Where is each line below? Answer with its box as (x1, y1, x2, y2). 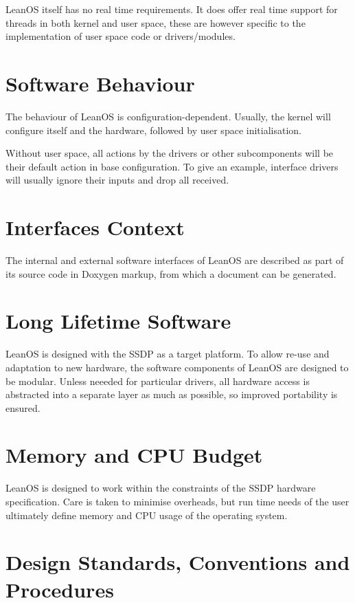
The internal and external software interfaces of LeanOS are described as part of (5, 253, 344, 267)
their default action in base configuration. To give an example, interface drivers (5, 159, 339, 173)
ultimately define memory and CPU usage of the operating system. (5, 507, 288, 522)
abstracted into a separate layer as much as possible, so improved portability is (5, 387, 338, 402)
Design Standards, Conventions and (5, 548, 350, 576)
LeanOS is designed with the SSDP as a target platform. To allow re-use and (5, 347, 330, 361)
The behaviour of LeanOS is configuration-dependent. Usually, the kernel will (5, 109, 331, 123)
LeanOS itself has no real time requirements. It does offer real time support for (5, 2, 338, 16)
